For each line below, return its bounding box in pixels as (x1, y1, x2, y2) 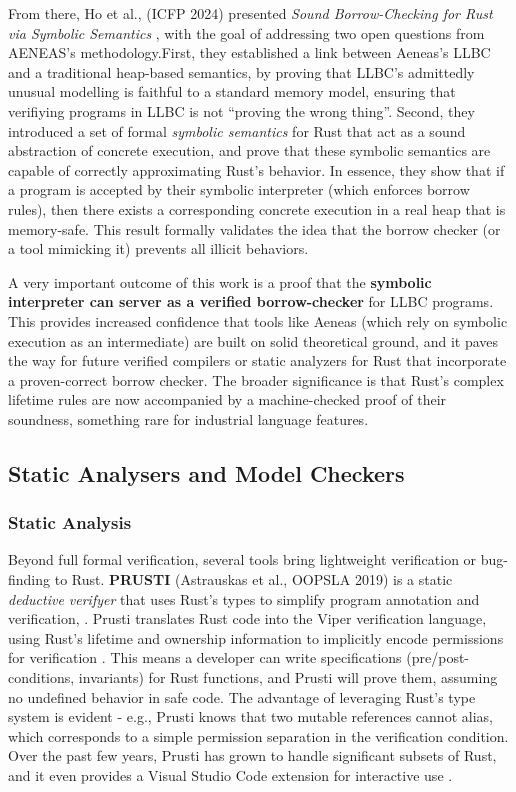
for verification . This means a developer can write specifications (8, 647, 402, 668)
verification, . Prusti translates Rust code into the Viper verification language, (8, 608, 487, 629)
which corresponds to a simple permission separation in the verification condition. (8, 725, 509, 746)
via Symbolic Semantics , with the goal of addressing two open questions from (8, 22, 485, 43)
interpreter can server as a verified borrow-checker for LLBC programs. (8, 291, 494, 312)
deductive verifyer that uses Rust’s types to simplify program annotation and (8, 588, 480, 609)
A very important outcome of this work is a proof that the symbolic (8, 271, 432, 292)
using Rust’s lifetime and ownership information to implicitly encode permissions (8, 627, 504, 648)
